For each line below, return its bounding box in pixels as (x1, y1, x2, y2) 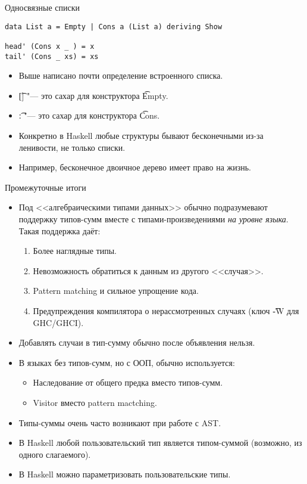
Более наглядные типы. (33, 244, 117, 257)
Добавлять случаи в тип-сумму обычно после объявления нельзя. (18, 336, 255, 349)
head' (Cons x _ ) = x (5, 42, 95, 51)
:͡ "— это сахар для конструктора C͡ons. (18, 109, 160, 122)
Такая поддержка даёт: (18, 224, 101, 237)
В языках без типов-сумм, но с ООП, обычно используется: (18, 356, 235, 368)
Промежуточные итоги (5, 181, 86, 193)
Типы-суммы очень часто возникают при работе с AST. (18, 416, 221, 429)
